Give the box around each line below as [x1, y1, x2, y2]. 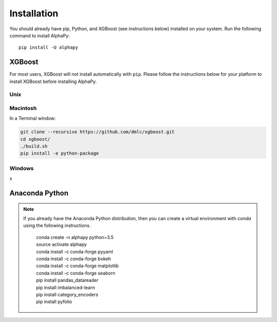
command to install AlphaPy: [9, 32, 70, 38]
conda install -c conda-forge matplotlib [36, 263, 119, 269]
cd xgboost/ [20, 136, 51, 142]
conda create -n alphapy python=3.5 [36, 234, 114, 240]
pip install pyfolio [36, 298, 72, 305]
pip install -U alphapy [18, 45, 78, 51]
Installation [9, 8, 58, 19]
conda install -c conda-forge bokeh [36, 255, 111, 262]
